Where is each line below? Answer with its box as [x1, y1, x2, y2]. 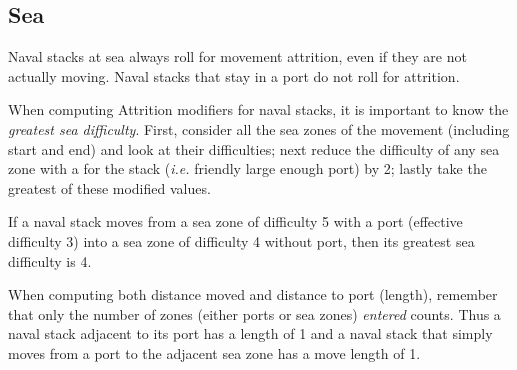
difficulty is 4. [8, 250, 92, 271]
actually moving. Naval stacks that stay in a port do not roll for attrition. [8, 65, 460, 86]
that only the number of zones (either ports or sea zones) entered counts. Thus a [8, 303, 501, 324]
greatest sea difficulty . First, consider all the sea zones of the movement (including [8, 118, 510, 139]
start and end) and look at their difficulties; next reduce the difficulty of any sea [8, 138, 500, 159]
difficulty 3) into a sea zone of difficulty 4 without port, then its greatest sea [8, 230, 475, 251]
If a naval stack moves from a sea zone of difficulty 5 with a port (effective [8, 211, 463, 232]
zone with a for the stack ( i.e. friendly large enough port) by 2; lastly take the [8, 158, 487, 179]
